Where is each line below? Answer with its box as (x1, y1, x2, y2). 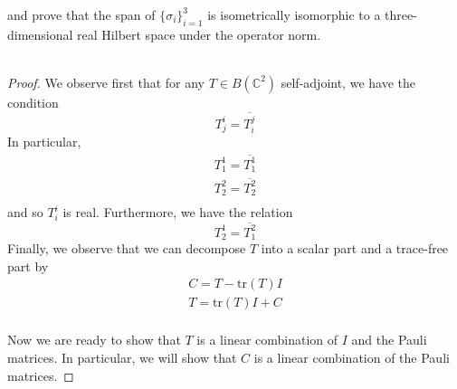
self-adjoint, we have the (281, 72, 415, 91)
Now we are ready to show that (7, 330, 181, 349)
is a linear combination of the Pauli (253, 348, 450, 367)
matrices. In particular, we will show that (7, 348, 237, 367)
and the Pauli (351, 330, 427, 349)
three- (385, 5, 417, 24)
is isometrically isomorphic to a (207, 5, 381, 24)
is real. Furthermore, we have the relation (62, 203, 293, 222)
